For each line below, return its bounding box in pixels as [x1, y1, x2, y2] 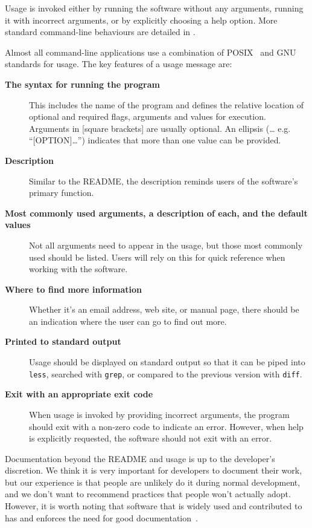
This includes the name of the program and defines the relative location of [29, 98, 304, 111]
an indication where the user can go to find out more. [29, 315, 227, 327]
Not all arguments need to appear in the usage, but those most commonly [29, 238, 303, 251]
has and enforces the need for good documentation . [5, 511, 198, 524]
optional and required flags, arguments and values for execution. [29, 110, 266, 123]
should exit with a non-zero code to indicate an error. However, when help [29, 420, 304, 432]
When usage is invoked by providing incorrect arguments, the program [29, 408, 290, 420]
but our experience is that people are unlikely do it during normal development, [5, 475, 301, 488]
